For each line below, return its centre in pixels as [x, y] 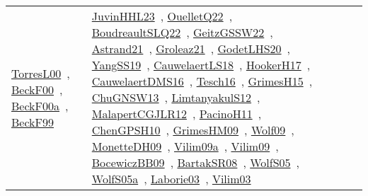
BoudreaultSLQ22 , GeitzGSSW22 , [182, 32]
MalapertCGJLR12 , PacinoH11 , [177, 114]
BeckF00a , [40, 105]
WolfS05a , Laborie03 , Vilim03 [171, 179]
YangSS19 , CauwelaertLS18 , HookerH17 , [201, 65]
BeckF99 [33, 122]
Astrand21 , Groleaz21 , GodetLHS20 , [191, 48]
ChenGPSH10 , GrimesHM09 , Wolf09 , [193, 130]
